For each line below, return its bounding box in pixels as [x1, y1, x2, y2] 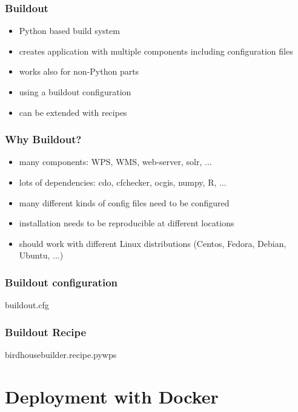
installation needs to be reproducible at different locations [19, 217, 234, 229]
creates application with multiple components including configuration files [19, 44, 293, 57]
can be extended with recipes [19, 106, 127, 118]
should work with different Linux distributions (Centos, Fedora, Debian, [19, 237, 286, 249]
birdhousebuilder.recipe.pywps [5, 348, 117, 360]
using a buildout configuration [19, 86, 131, 98]
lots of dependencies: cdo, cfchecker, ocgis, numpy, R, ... [19, 176, 227, 188]
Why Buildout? [5, 132, 82, 147]
